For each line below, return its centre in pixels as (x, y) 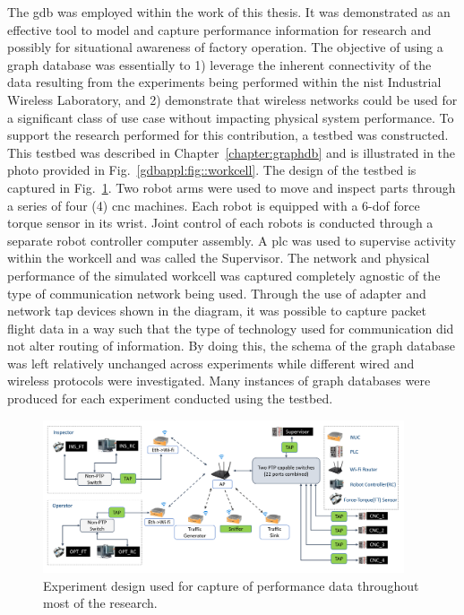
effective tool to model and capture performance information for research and (219, 29)
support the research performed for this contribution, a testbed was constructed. (228, 135)
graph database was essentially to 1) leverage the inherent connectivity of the (219, 64)
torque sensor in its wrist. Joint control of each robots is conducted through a (220, 223)
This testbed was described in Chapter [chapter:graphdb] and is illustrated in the (232, 152)
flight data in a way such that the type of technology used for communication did (231, 328)
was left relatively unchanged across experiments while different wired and (211, 363)
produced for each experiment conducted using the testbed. (170, 398)
